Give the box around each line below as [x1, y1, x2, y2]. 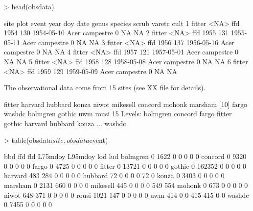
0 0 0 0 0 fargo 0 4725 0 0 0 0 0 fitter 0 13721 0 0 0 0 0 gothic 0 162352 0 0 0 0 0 [4, 160, 247, 171]
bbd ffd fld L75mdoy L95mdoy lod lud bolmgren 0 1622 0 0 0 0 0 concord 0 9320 [4, 151, 247, 161]
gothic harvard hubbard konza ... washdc [4, 118, 126, 128]
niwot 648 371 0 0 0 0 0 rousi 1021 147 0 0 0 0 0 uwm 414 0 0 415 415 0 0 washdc [4, 189, 249, 200]
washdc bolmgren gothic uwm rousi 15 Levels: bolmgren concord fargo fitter [4, 108, 232, 119]
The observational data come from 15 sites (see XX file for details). [4, 82, 206, 93]
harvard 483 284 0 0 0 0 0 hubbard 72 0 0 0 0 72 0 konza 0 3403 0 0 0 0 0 [4, 170, 225, 181]
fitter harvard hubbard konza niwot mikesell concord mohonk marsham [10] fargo [4, 99, 248, 109]
